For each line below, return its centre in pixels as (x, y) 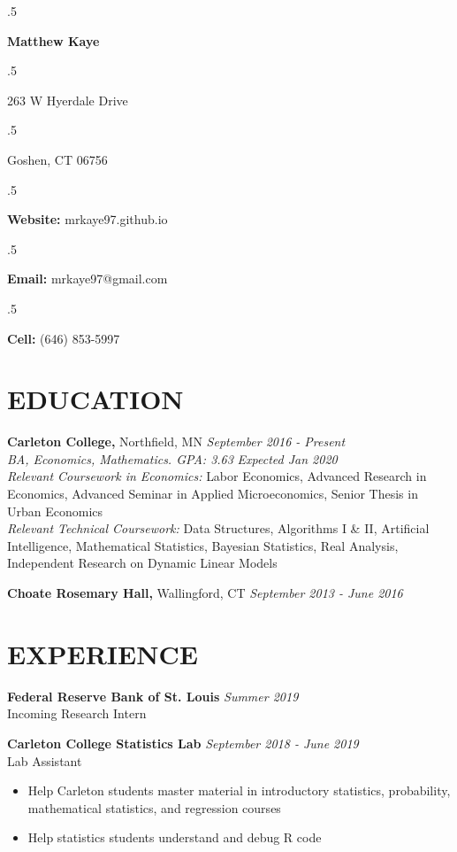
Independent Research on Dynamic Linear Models (142, 563)
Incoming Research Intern (77, 713)
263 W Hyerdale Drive (68, 100)
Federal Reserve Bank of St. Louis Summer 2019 (153, 696)
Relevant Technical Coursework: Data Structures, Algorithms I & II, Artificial (218, 528)
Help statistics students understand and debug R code (175, 837)
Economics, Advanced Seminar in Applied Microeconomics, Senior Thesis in (213, 494)
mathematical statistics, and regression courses (154, 807)
